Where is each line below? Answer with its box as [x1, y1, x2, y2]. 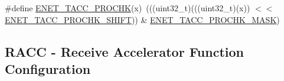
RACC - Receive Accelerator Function [5, 42, 244, 60]
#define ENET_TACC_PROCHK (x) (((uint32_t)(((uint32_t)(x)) [5, 2, 250, 14]
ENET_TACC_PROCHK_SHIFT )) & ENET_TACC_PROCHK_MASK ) [5, 13, 280, 25]
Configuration [5, 59, 91, 77]
